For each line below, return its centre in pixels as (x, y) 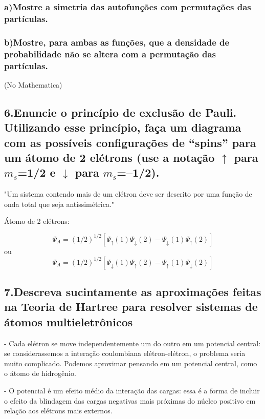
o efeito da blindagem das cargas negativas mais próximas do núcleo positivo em (130, 400)
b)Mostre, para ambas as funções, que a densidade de (117, 42)
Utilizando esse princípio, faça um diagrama (123, 127)
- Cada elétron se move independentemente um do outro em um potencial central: (132, 343)
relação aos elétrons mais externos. (58, 411)
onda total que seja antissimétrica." (59, 204)
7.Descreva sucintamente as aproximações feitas (133, 291)
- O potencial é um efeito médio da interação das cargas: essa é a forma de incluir (132, 390)
